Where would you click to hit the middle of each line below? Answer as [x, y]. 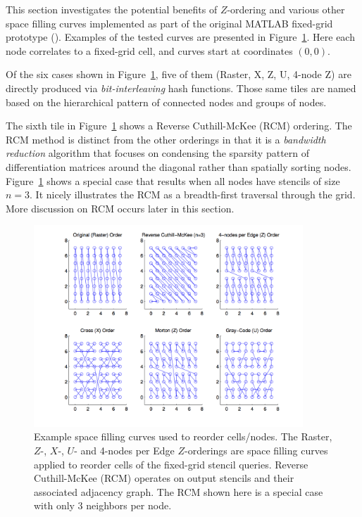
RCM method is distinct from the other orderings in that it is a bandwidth [166, 139]
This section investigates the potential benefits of [112, 9]
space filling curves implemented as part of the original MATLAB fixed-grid [169, 23]
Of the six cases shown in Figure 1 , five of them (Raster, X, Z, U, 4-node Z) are [179, 74]
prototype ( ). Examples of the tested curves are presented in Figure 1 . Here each [180, 37]
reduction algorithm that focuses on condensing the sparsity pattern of [158, 153]
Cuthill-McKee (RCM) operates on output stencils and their [164, 478]
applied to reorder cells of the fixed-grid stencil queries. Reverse [171, 464]
